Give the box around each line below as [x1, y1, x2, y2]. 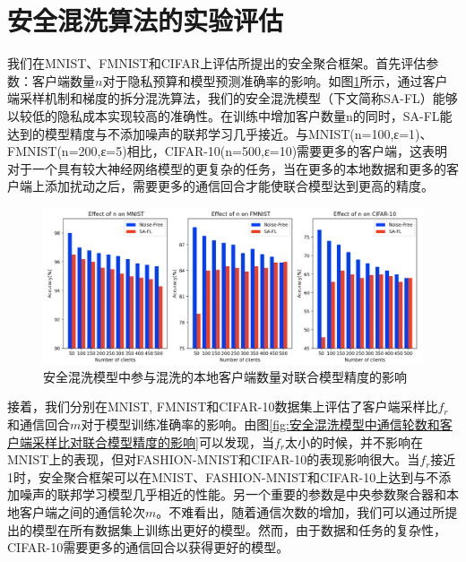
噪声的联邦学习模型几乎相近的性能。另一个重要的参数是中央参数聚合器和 [19, 485, 446, 504]
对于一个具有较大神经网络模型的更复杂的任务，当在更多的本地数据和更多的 [7, 159, 446, 177]
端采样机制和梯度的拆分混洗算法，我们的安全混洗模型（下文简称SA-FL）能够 [7, 89, 458, 108]
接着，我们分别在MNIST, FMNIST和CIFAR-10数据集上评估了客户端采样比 [7, 397, 438, 416]
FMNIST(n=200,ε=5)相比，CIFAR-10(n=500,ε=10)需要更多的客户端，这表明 [7, 142, 448, 160]
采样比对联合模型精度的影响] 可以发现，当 [31, 432, 274, 451]
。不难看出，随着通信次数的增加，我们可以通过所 [156, 502, 445, 521]
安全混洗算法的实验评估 [7, 2, 284, 39]
